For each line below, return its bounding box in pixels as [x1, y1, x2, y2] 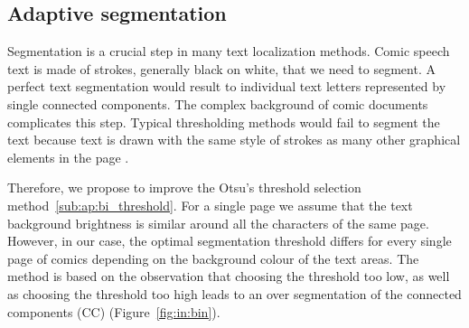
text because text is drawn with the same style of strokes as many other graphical [7, 130, 461, 149]
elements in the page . [7, 147, 129, 166]
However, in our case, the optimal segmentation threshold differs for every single [7, 231, 452, 250]
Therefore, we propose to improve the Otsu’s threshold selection [7, 178, 361, 197]
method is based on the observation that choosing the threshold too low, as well [7, 267, 450, 286]
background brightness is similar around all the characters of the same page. [7, 213, 429, 232]
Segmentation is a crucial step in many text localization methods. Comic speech [7, 42, 450, 61]
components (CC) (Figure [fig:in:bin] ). [7, 302, 220, 321]
